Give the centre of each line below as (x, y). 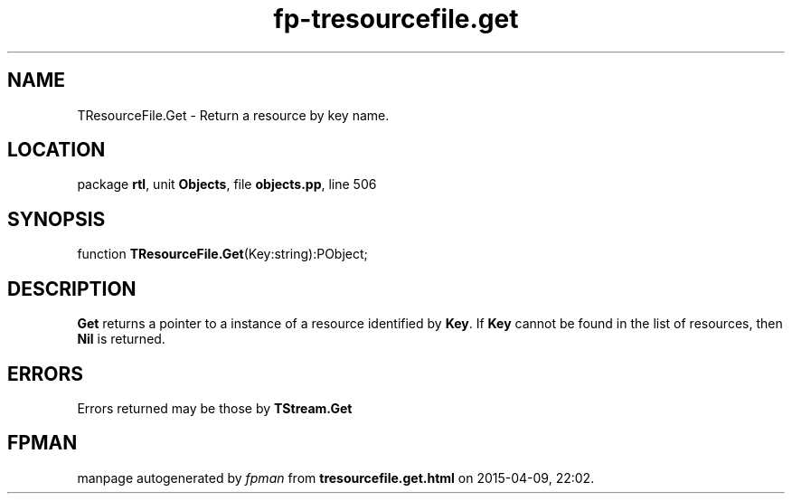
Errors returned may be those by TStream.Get (215, 408)
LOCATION (57, 150)
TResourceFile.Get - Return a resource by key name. (233, 115)
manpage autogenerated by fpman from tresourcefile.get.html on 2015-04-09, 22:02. (336, 477)
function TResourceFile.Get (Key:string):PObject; (222, 254)
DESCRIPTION (72, 288)
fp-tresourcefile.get (396, 19)
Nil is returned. (121, 339)
